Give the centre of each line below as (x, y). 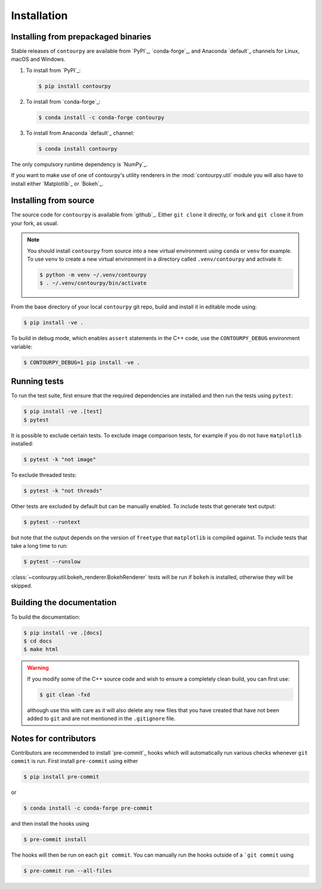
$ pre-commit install (55, 839)
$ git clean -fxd (65, 694)
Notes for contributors (54, 738)
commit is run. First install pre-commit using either (75, 761)
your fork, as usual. (35, 223)
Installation (39, 16)
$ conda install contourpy (78, 149)
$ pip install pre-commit (61, 777)
